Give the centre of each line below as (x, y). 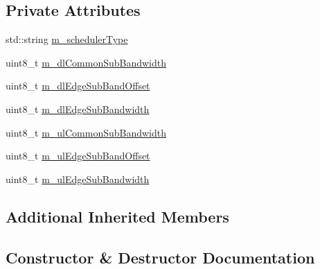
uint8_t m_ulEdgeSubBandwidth (78, 179)
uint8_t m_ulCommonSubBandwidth (86, 132)
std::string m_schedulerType (67, 39)
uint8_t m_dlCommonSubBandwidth (86, 62)
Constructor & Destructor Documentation (160, 257)
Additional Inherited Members (117, 216)
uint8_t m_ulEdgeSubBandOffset (78, 156)
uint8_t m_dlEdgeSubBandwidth (78, 109)
